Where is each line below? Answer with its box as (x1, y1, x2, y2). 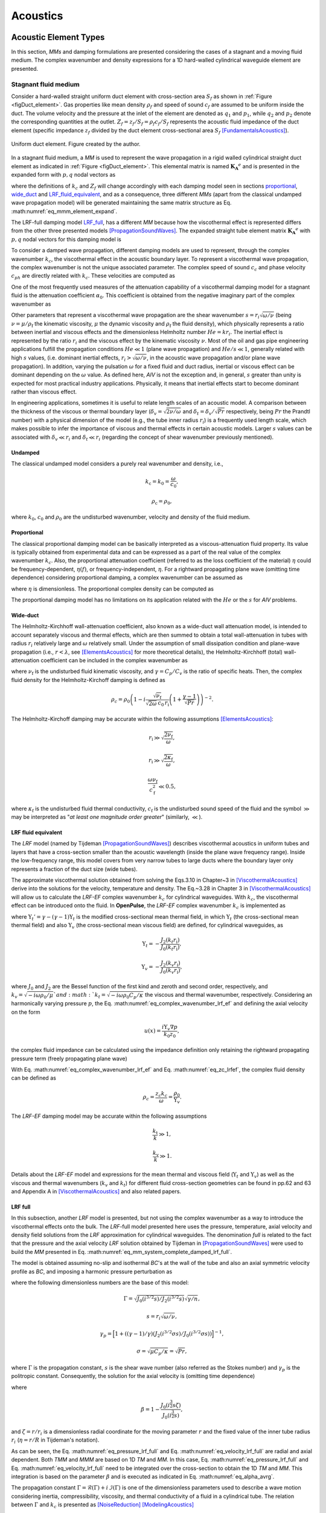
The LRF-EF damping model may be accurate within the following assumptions (11, 1112, 207, 1120)
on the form (11, 1008, 40, 1016)
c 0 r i (158, 700, 169, 708)
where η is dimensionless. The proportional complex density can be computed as (11, 585, 214, 592)
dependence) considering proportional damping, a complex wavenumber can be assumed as (11, 574, 243, 581)
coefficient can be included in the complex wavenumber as (40, 657, 188, 664)
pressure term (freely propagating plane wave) (11, 1055, 127, 1062)
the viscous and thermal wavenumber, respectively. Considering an (145, 991, 313, 999)
